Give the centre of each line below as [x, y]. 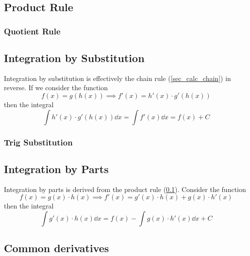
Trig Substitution [38, 142]
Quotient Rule [32, 31]
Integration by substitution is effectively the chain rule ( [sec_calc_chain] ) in [117, 78]
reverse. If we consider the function [56, 88]
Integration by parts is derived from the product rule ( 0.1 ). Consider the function [125, 189]
